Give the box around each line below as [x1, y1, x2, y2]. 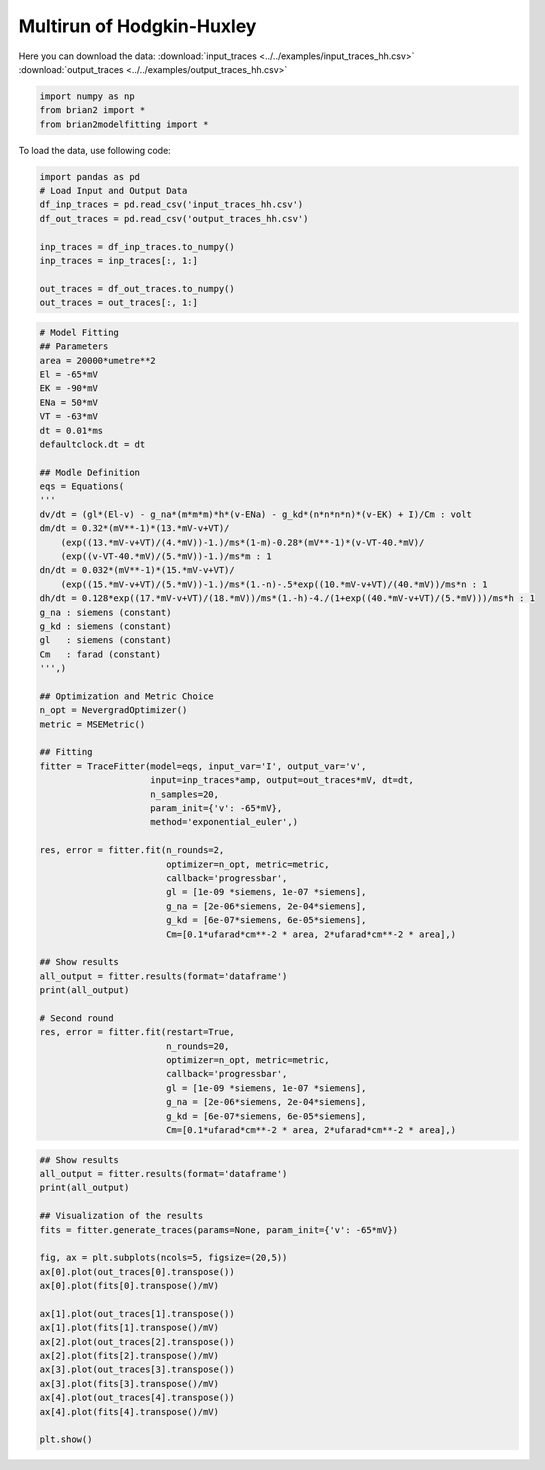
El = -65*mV [39, 368, 99, 380]
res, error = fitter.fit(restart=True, [39, 1026, 235, 1038]
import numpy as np [39, 90, 135, 102]
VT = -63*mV [39, 411, 99, 422]
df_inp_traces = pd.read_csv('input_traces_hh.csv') [39, 199, 304, 210]
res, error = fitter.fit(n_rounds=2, [39, 845, 225, 856]
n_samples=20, [150, 788, 220, 800]
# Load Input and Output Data [39, 185, 188, 197]
